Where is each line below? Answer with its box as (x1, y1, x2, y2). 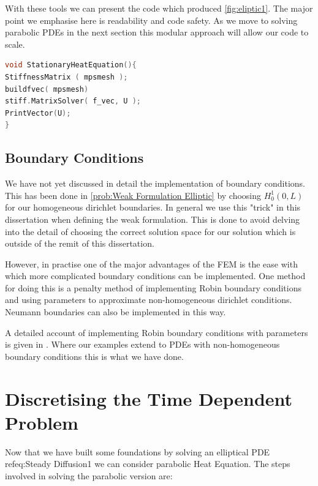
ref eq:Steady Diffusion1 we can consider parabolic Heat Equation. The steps (5, 457, 290, 470)
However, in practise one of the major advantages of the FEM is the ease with (5, 257, 298, 270)
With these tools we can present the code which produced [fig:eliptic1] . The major (5, 2, 313, 14)
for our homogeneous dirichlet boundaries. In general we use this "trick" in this (5, 201, 301, 214)
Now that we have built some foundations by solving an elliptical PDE (5, 445, 270, 458)
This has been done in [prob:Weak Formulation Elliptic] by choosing (5, 189, 262, 201)
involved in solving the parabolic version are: (5, 469, 173, 482)
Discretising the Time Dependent (5, 386, 293, 411)
